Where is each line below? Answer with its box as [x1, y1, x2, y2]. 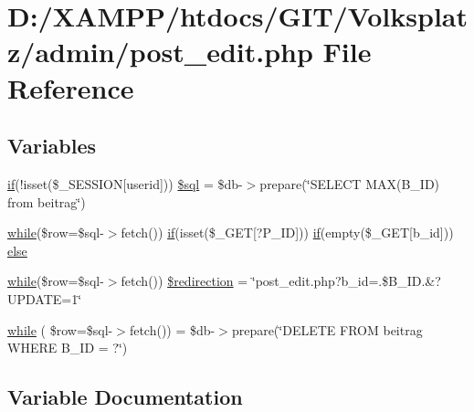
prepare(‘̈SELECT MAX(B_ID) [259, 174, 440, 193]
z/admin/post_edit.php [7, 33, 313, 70]
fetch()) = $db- [129, 320, 216, 339]
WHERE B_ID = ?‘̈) [7, 338, 128, 357]
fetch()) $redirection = [121, 271, 248, 291]
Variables [7, 132, 97, 160]
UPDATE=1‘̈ [7, 289, 82, 308]
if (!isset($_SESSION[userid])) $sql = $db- [7, 174, 243, 193]
